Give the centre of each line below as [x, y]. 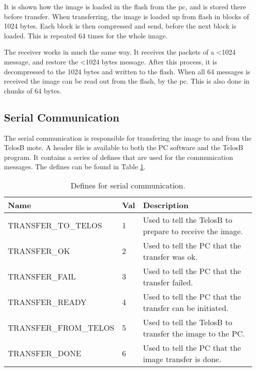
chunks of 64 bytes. [33, 90]
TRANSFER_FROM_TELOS [61, 328]
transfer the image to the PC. [194, 333]
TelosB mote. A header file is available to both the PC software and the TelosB [124, 147]
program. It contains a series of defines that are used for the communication [119, 157]
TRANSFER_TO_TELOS [55, 225]
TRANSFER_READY [47, 302]
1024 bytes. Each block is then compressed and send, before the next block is [120, 26]
